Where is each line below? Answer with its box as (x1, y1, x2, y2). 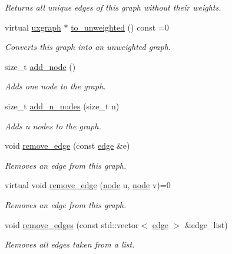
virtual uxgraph (5, 21, 61, 33)
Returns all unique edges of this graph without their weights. (5, 1, 221, 13)
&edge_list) (184, 218, 228, 230)
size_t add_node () (5, 60, 76, 72)
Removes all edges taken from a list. (5, 238, 135, 250)
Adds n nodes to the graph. (5, 119, 101, 132)
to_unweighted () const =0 (71, 21, 169, 33)
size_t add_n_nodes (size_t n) (5, 99, 120, 112)
